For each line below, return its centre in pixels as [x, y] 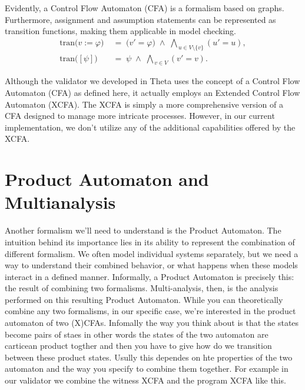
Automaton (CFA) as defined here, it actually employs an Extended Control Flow [152, 93]
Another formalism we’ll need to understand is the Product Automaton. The [143, 230]
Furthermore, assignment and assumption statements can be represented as [140, 19]
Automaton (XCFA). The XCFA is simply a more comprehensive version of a [144, 104]
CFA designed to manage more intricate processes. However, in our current [140, 116]
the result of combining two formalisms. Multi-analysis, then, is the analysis [142, 288]
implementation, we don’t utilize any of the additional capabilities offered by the [150, 127]
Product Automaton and [107, 179]
